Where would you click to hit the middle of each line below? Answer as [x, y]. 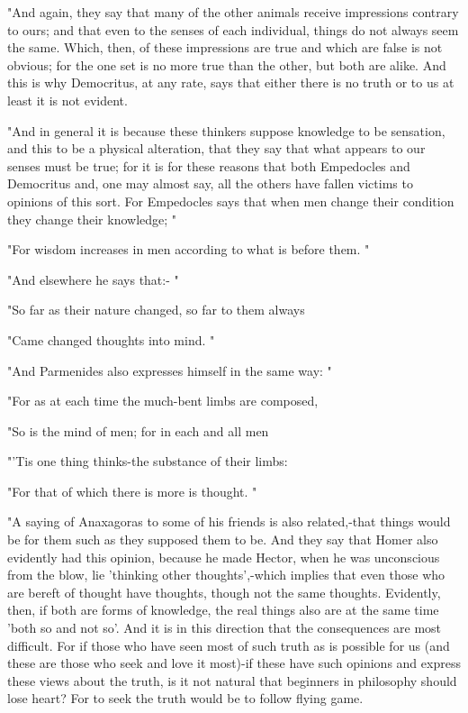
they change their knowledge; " [92, 219]
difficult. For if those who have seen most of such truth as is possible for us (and [229, 645]
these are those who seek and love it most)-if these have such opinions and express [234, 663]
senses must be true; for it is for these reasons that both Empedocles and [209, 165]
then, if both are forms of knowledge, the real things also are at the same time [223, 610]
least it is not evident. [67, 100]
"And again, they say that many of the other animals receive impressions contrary [233, 12]
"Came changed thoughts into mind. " [111, 339]
